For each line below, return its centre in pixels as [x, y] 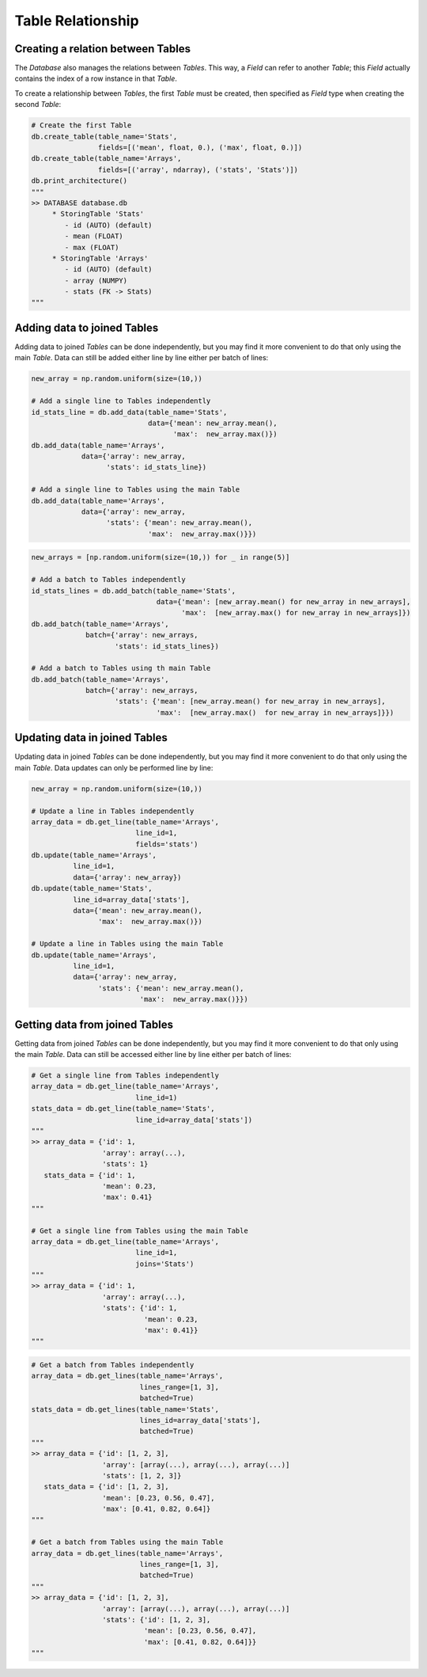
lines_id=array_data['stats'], [200, 1420]
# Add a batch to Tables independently [108, 580]
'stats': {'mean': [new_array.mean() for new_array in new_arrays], [251, 702]
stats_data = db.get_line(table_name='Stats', [123, 1109]
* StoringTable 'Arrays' [100, 258]
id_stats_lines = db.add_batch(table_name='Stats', [134, 591]
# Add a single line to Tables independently [121, 401]
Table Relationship [77, 21]
